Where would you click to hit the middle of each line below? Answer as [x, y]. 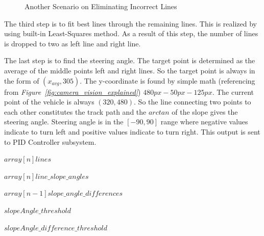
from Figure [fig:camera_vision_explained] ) [73, 91]
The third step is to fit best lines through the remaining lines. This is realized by [130, 23]
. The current [233, 91]
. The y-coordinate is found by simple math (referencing [167, 80]
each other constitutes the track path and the [75, 111]
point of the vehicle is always [49, 102]
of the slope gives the [205, 111]
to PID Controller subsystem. [50, 141]
